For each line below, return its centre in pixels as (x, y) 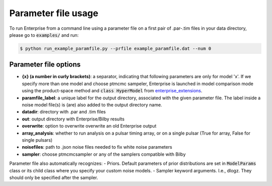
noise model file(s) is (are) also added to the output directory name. (92, 105)
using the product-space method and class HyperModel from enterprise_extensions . (112, 91)
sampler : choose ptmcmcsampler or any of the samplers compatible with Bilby (104, 154)
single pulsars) (37, 140)
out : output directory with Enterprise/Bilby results (73, 119)
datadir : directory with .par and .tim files (64, 112)
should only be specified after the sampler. (54, 177)
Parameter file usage (54, 13)
